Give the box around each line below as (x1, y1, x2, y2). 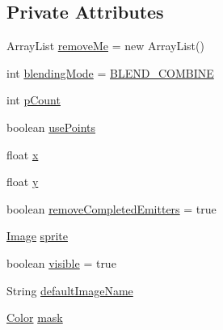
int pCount (6, 91, 61, 108)
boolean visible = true (6, 254, 116, 271)
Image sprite (6, 227, 68, 244)
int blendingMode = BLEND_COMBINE (6, 64, 214, 81)
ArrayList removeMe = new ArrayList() (6, 37, 204, 54)
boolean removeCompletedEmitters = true (6, 200, 217, 217)
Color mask (6, 309, 63, 326)
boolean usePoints (6, 118, 96, 135)
